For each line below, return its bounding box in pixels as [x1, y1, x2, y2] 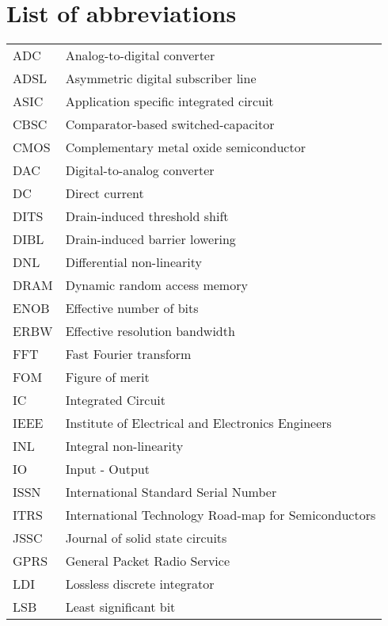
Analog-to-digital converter [65, 46, 215, 65]
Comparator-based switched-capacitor [65, 115, 275, 134]
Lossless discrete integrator [65, 574, 215, 594]
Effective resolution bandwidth [65, 322, 235, 341]
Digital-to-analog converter [65, 161, 215, 180]
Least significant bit [65, 597, 176, 616]
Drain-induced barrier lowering [65, 230, 236, 249]
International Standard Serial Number [65, 483, 277, 502]
